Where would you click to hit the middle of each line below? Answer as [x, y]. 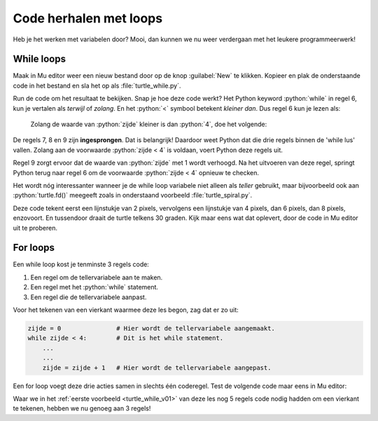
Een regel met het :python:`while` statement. [94, 287]
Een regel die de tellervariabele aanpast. [89, 297]
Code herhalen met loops [88, 18]
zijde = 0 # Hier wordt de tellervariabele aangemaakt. [152, 328]
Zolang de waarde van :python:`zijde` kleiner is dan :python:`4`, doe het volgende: [149, 124]
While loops [40, 59]
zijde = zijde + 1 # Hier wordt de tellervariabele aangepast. [157, 367]
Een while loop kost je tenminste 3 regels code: [81, 264]
